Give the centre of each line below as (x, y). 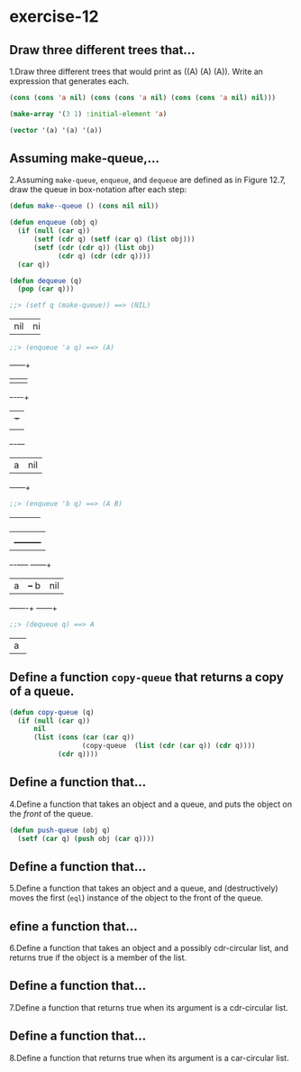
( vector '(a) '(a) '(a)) (56, 130)
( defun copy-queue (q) (52, 712)
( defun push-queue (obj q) (60, 830)
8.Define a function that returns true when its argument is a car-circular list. (150, 1058)
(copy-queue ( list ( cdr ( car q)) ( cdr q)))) (169, 746)
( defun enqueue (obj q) (54, 223)
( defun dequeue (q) (46, 281)
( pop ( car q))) (46, 289)
